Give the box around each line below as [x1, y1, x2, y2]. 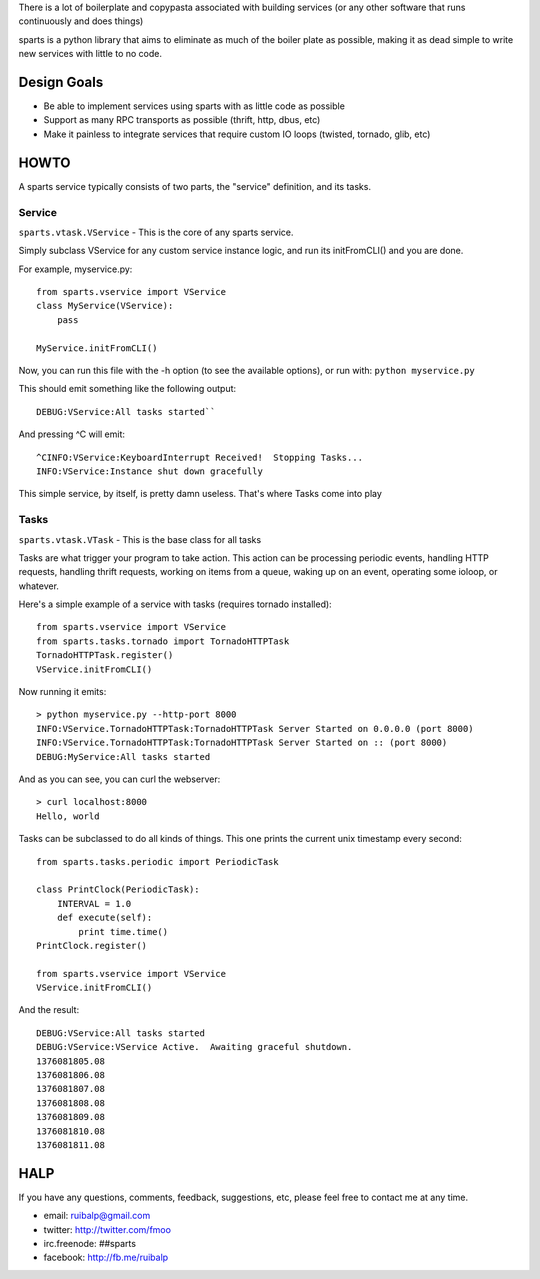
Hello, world [36, 810, 100, 822]
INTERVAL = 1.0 [56, 898, 132, 909]
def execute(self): [56, 912, 153, 924]
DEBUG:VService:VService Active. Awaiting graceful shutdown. [36, 1041, 353, 1053]
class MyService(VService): [36, 300, 174, 312]
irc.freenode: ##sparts [43, 1238, 137, 1250]
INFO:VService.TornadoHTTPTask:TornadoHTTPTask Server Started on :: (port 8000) [36, 737, 448, 749]
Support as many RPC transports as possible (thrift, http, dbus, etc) [43, 114, 321, 126]
